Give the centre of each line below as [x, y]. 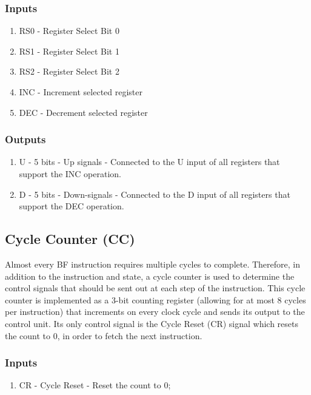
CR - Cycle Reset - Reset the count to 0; [95, 385]
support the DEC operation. [72, 206]
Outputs [25, 139]
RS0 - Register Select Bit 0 [69, 31]
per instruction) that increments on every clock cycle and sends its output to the [155, 312]
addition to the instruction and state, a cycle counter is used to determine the [150, 276]
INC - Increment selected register [81, 92]
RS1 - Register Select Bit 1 [69, 51]
